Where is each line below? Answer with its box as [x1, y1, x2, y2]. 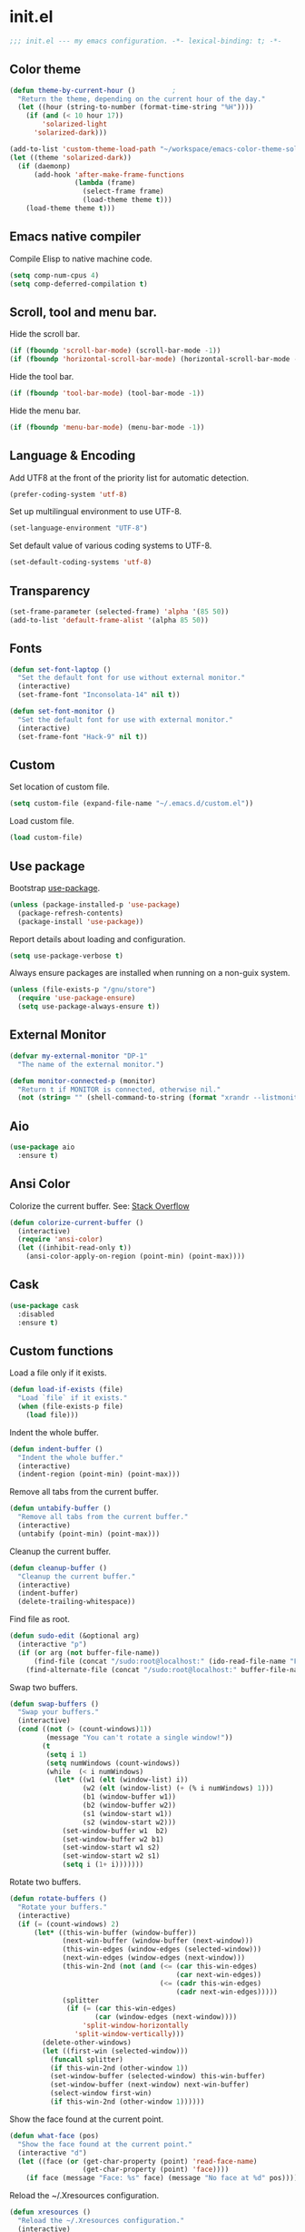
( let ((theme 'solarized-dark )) [9, 153, 132, 162]
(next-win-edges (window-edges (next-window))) [62, 1953, 246, 1963]
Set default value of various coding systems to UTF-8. [9, 540, 212, 552]
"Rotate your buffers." [17, 1902, 107, 1912]
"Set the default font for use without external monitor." [17, 674, 246, 683]
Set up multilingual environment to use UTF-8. [9, 506, 182, 517]
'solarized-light [42, 120, 107, 129]
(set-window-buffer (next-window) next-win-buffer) [49, 2080, 250, 2090]
